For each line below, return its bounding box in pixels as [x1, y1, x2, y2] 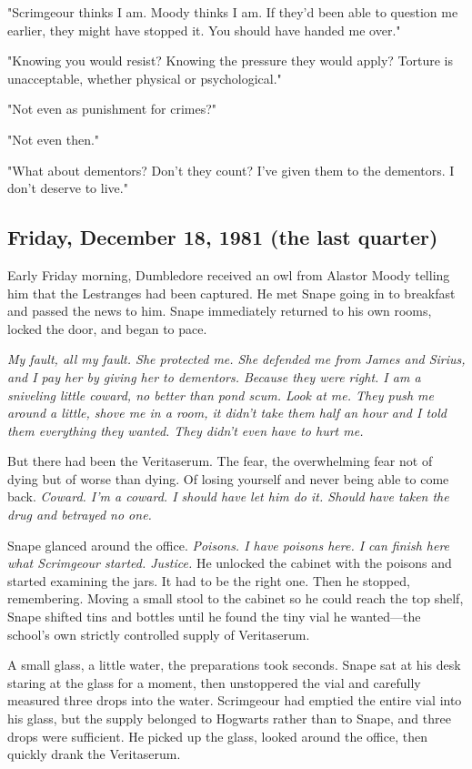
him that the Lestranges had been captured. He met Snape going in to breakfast [7, 283, 456, 302]
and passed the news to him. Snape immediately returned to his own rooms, [7, 301, 432, 320]
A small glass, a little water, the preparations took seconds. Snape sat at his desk [7, 655, 461, 674]
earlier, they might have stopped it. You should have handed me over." [7, 20, 401, 39]
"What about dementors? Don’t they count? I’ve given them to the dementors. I [7, 160, 455, 179]
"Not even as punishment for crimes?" [7, 99, 217, 118]
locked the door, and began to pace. [7, 319, 207, 338]
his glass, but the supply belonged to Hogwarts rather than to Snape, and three [7, 709, 451, 728]
